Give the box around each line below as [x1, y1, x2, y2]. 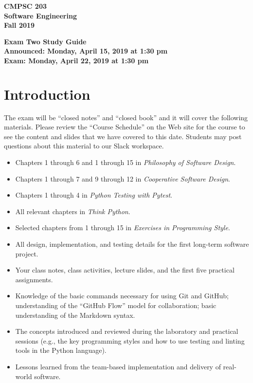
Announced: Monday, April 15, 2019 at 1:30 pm [4, 46, 168, 56]
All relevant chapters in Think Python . [15, 206, 130, 216]
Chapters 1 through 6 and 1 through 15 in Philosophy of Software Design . [15, 157, 236, 167]
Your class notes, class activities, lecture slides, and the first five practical [15, 265, 235, 275]
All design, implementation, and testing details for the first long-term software [15, 239, 249, 249]
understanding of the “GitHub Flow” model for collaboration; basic [15, 300, 217, 310]
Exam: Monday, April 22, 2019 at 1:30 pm [4, 55, 149, 65]
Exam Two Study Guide [4, 36, 87, 46]
